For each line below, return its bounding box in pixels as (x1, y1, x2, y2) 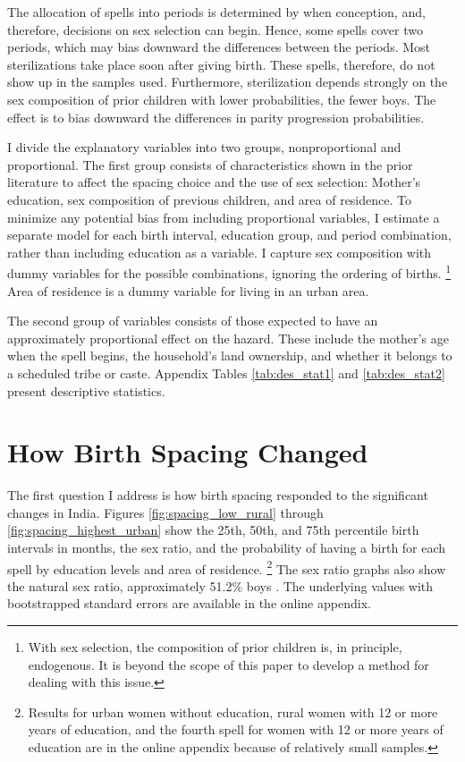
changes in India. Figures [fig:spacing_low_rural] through (7, 503, 324, 521)
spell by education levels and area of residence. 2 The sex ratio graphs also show (7, 556, 446, 578)
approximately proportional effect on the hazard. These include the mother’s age (7, 328, 449, 347)
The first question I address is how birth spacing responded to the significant (7, 486, 428, 504)
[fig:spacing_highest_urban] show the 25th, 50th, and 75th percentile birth (7, 521, 419, 539)
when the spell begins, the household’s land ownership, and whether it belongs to (7, 346, 452, 365)
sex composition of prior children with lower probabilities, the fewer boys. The (7, 89, 436, 108)
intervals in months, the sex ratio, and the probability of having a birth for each (7, 538, 446, 557)
